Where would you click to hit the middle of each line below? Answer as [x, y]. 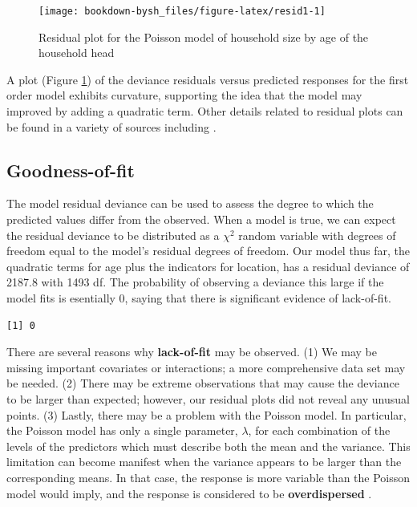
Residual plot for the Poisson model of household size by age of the [204, 37]
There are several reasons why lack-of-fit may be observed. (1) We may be [192, 352]
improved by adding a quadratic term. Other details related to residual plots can [205, 111]
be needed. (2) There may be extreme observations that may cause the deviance [203, 383]
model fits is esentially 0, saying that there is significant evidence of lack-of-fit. [199, 297]
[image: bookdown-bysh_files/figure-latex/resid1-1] [182, 11]
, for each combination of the [319, 430]
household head [77, 53]
